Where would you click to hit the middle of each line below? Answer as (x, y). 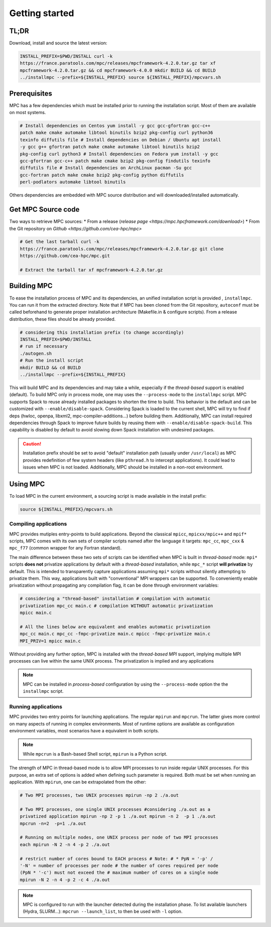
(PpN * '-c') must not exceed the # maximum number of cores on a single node (119, 873)
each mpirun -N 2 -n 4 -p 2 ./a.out (65, 844)
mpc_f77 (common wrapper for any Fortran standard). (65, 548)
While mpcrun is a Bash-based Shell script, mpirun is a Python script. (95, 754)
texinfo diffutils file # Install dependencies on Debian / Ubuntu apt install (120, 140)
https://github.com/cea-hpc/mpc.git (65, 256)
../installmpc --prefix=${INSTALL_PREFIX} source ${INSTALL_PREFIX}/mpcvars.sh (120, 77)
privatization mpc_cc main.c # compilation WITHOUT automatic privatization (116, 606)
